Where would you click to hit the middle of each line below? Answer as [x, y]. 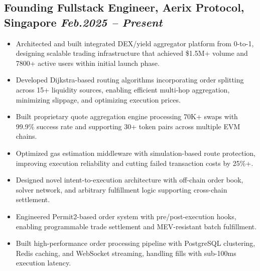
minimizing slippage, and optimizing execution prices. [98, 99]
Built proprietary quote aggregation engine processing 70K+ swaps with [127, 116]
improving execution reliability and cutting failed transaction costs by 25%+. [135, 163]
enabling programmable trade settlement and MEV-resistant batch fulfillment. [136, 226]
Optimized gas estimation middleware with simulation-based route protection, [136, 153]
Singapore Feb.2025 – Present [83, 22]
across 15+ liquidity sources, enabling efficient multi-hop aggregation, [123, 89]
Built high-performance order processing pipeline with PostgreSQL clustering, [136, 243]
